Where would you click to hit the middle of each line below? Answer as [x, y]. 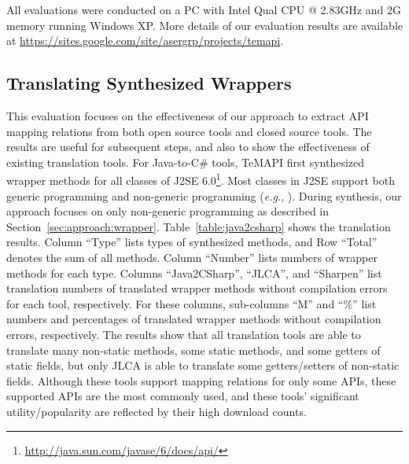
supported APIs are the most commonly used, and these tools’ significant [183, 396]
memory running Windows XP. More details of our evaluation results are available [204, 25]
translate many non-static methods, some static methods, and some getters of [193, 350]
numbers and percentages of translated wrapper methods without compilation [194, 319]
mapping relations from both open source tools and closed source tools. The [189, 131]
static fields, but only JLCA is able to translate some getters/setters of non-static [203, 365]
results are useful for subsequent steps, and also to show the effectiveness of [188, 147]
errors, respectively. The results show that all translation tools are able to [184, 334]
